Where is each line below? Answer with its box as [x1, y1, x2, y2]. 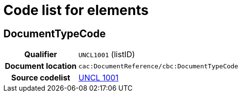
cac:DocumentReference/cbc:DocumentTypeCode [78, 62, 239, 70]
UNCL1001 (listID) [78, 49, 135, 60]
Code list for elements [3, 2, 149, 18]
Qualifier [24, 49, 57, 60]
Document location [5, 61, 77, 71]
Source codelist [11, 73, 70, 83]
